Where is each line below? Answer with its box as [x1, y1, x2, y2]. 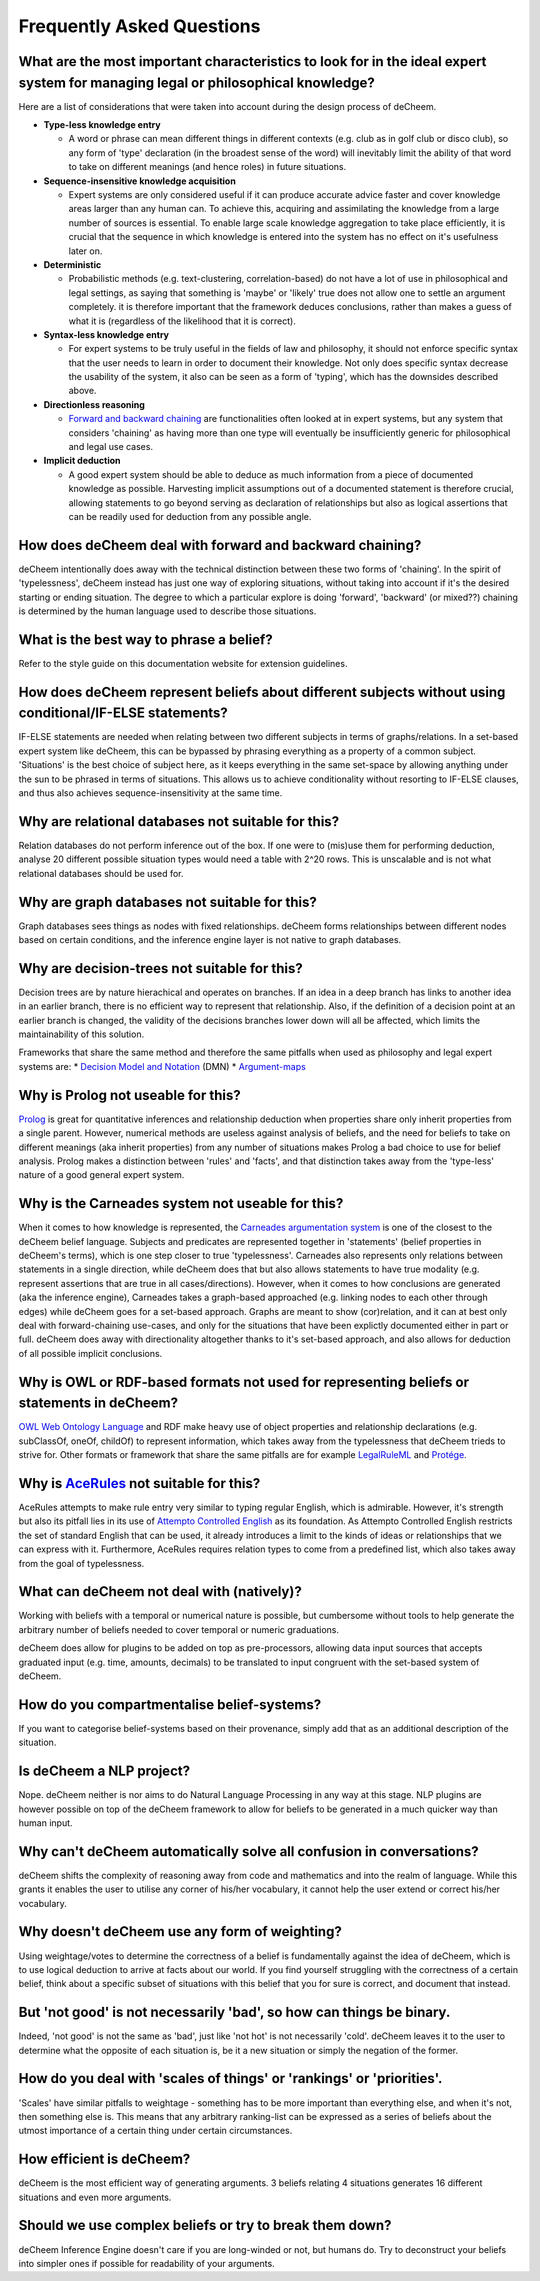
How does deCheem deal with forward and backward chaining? [18, 536, 422, 554]
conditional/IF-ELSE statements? [18, 705, 229, 722]
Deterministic [43, 258, 102, 270]
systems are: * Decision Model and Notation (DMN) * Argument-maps [18, 1060, 307, 1072]
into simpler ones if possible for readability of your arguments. [18, 2257, 275, 2269]
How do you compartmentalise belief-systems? [18, 1696, 322, 1713]
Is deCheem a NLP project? [18, 1763, 190, 1780]
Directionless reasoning [43, 398, 145, 410]
